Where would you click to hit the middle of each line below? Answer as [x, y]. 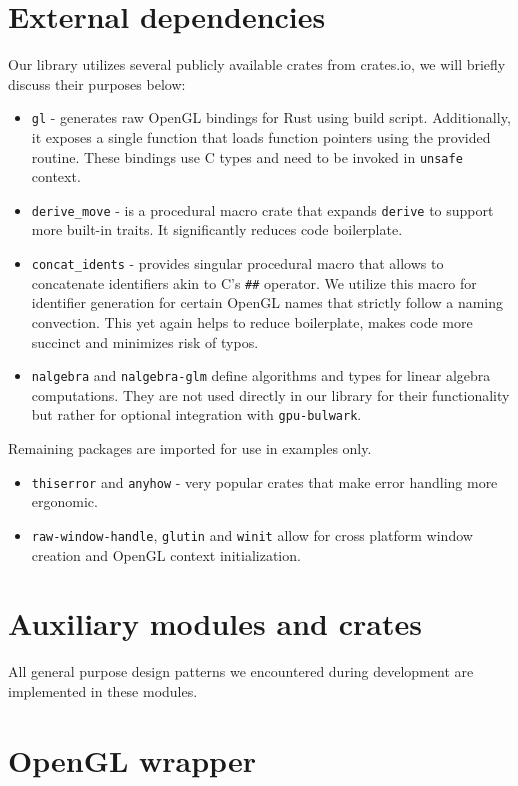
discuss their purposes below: [97, 83]
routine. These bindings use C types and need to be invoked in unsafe [247, 156]
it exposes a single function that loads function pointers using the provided [261, 136]
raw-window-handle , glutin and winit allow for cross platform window [252, 534]
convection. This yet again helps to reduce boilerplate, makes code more [252, 321]
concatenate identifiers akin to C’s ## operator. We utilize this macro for [254, 282]
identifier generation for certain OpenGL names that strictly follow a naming [267, 302]
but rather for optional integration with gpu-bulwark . [196, 414]
